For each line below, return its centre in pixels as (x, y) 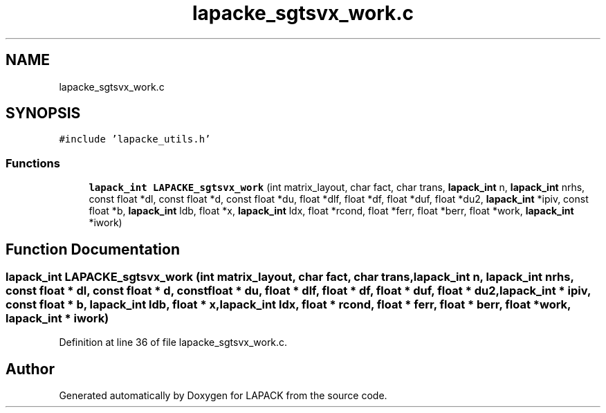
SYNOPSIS (43, 113)
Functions (33, 163)
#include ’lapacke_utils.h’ (135, 139)
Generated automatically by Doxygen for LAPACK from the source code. (223, 396)
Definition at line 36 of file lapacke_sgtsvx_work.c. (173, 342)
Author (30, 369)
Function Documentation (93, 249)
